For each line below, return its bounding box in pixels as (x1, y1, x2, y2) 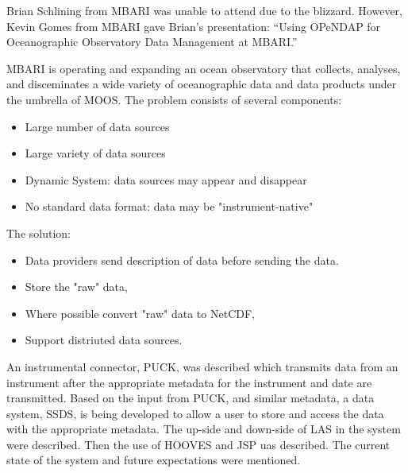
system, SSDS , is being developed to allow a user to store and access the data (6, 405, 384, 421)
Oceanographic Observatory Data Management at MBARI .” (6, 33, 298, 50)
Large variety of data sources (25, 145, 166, 161)
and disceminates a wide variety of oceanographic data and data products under (6, 76, 397, 92)
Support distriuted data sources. (25, 331, 183, 348)
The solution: (6, 224, 71, 241)
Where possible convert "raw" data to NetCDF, (25, 304, 255, 321)
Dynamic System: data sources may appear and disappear (25, 171, 307, 188)
